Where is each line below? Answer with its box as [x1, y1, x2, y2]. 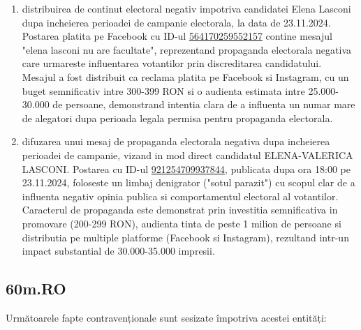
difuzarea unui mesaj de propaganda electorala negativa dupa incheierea [22, 134, 330, 149]
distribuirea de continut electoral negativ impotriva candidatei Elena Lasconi [22, 1, 351, 15]
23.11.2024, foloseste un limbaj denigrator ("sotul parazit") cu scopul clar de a [22, 175, 355, 190]
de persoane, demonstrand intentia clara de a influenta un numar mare [52, 97, 355, 112]
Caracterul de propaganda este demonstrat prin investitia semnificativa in [22, 202, 338, 217]
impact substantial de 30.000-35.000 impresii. [22, 243, 215, 258]
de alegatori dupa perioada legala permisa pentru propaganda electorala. [22, 110, 333, 125]
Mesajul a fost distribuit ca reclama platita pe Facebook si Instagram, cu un [22, 69, 349, 84]
